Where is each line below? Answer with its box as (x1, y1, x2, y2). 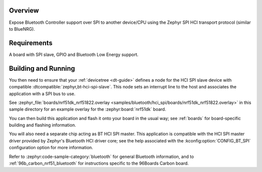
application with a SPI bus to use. (9, 90, 76, 97)
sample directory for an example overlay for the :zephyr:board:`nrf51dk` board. (9, 106, 166, 112)
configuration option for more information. (9, 145, 93, 151)
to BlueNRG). (9, 26, 35, 32)
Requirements (9, 39, 53, 47)
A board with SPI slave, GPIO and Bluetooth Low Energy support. (9, 52, 139, 57)
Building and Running (9, 64, 75, 72)
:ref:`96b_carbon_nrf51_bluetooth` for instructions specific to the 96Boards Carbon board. (9, 160, 189, 166)
